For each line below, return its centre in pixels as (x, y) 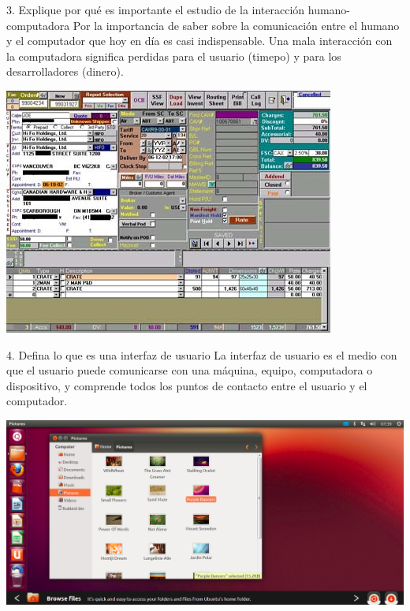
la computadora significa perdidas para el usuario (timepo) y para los (174, 56)
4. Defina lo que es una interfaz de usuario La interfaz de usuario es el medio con (202, 354)
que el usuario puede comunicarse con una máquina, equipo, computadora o (190, 370)
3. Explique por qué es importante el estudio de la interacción (156, 9)
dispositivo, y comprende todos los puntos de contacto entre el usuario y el (187, 385)
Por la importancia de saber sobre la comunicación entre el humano (236, 25)
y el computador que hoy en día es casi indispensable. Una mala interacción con (199, 41)
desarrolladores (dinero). (65, 71)
